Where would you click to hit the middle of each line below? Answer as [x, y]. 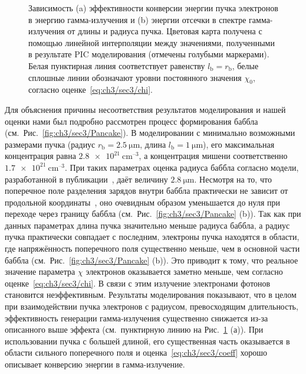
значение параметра [40, 271]
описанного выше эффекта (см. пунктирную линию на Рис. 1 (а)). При [134, 329]
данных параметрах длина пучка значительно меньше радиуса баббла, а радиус [147, 225]
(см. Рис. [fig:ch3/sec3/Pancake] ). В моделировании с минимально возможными [150, 133]
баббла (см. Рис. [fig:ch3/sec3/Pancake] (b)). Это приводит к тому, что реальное [152, 260]
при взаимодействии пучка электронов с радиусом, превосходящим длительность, [152, 306]
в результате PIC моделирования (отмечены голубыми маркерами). [149, 54]
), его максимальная [239, 144]
